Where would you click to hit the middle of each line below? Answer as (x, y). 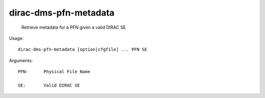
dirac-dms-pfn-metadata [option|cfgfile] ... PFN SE (82, 49)
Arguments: (21, 60)
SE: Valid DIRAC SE (49, 85)
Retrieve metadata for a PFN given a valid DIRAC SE (74, 27)
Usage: (16, 38)
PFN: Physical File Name (54, 72)
